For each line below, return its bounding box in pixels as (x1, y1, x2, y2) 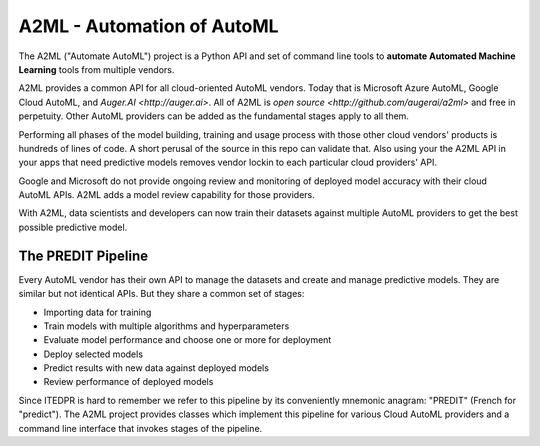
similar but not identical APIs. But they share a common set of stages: (18, 288, 305, 300)
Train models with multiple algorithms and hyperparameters (43, 320, 290, 332)
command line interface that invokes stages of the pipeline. (18, 422, 263, 434)
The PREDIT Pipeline (18, 247, 149, 264)
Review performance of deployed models (43, 376, 214, 388)
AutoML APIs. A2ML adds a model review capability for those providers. (18, 189, 315, 201)
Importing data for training (43, 306, 152, 318)
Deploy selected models (43, 348, 144, 360)
